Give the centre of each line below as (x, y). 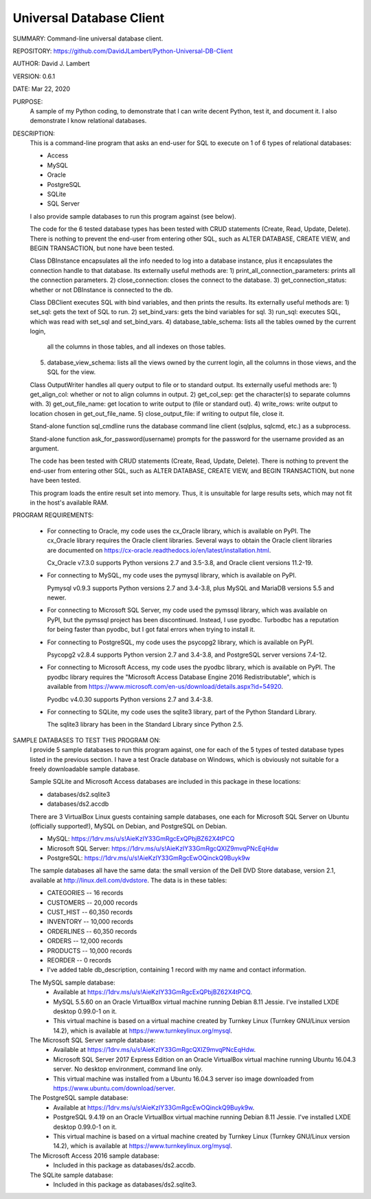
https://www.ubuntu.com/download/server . (114, 1088)
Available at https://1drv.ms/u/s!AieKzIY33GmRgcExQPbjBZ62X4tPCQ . (153, 992)
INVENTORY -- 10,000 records (90, 922)
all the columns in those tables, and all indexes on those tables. (136, 346)
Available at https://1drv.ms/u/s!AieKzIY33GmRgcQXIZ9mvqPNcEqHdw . (155, 1050)
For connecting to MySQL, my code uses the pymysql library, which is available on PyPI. (172, 575)
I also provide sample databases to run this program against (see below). (133, 216)
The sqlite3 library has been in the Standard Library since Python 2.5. (145, 725)
